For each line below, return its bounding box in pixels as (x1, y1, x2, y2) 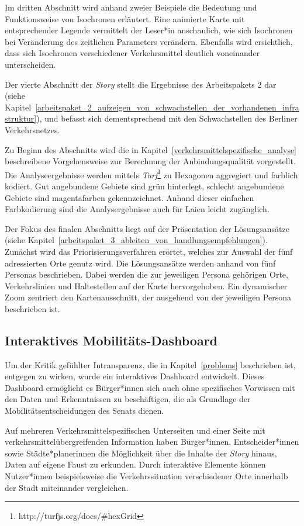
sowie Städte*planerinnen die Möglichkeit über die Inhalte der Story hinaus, (5, 447, 277, 459)
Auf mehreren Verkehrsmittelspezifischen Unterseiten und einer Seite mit (5, 424, 265, 436)
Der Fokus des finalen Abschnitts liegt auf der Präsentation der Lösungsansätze (5, 222, 289, 234)
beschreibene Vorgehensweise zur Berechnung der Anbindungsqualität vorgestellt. (5, 155, 296, 167)
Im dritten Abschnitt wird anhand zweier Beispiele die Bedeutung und (5, 1, 257, 13)
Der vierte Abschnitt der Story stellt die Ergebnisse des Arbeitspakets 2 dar (5, 78, 277, 90)
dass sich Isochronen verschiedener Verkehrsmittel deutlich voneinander (5, 47, 260, 59)
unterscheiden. (5, 58, 56, 70)
